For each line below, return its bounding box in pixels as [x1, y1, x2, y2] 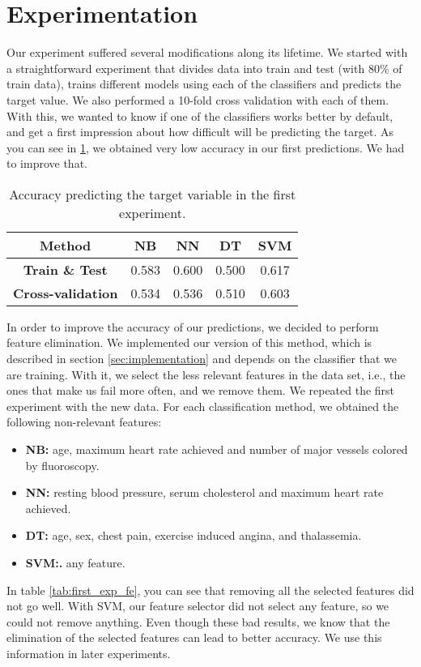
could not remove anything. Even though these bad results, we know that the [6, 613, 390, 630]
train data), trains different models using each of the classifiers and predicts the [6, 75, 402, 92]
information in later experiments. [6, 644, 171, 661]
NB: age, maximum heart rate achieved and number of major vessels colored [25, 441, 408, 458]
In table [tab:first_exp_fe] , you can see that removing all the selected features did [6, 581, 415, 598]
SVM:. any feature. [25, 554, 125, 571]
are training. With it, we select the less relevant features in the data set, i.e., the [6, 366, 406, 383]
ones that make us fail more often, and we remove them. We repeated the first [6, 382, 395, 399]
